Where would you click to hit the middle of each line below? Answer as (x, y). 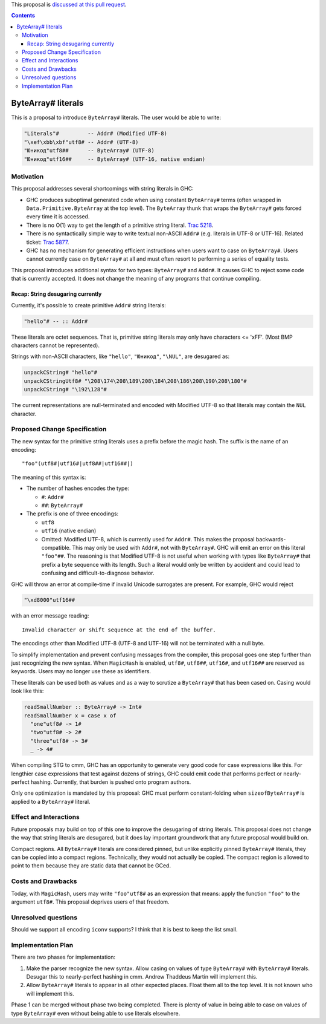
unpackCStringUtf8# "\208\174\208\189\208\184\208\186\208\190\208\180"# (135, 381)
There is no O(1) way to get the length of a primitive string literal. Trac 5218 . (120, 225)
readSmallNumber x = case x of (70, 716)
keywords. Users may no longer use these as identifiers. (81, 671)
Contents (23, 16)
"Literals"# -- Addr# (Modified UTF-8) (95, 134)
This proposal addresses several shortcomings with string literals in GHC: (102, 189)
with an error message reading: (50, 616)
